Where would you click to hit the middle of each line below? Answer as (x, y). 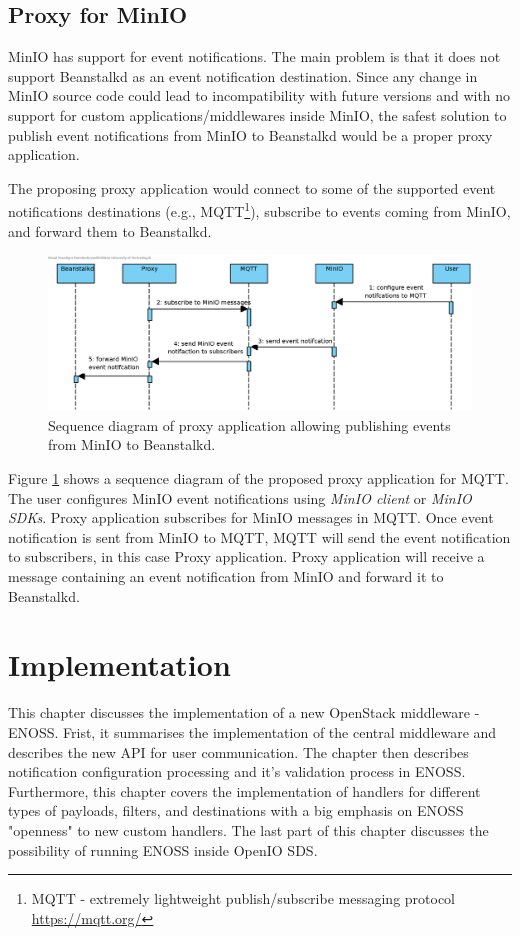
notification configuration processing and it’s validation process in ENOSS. (237, 771)
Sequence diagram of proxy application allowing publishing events (249, 424)
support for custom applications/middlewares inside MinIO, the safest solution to (257, 114)
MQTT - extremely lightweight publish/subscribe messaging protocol (243, 898)
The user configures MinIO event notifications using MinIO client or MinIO (240, 497)
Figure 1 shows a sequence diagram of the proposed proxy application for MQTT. (258, 478)
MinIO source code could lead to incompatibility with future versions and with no (259, 95)
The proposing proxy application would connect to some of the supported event (252, 187)
